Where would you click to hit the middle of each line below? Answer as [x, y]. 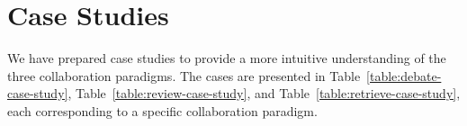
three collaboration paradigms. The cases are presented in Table [184, 75]
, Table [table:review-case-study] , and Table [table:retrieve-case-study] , [264, 93]
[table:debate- [404, 75]
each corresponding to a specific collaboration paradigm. [162, 110]
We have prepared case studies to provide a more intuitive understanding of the [227, 58]
